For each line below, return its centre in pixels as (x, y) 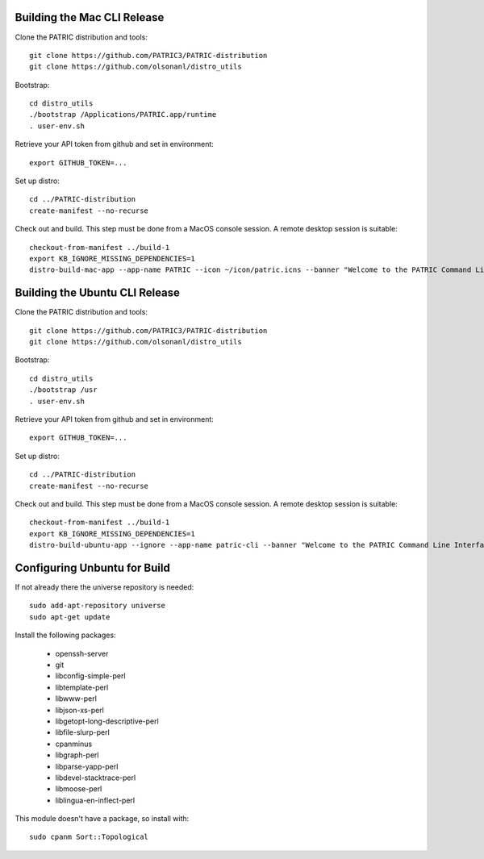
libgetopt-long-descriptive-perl (107, 721)
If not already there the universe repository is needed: (104, 587)
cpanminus (74, 744)
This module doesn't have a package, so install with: (102, 819)
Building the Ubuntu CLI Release (98, 293)
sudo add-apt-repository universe (97, 606)
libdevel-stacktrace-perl (96, 778)
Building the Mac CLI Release (90, 17)
